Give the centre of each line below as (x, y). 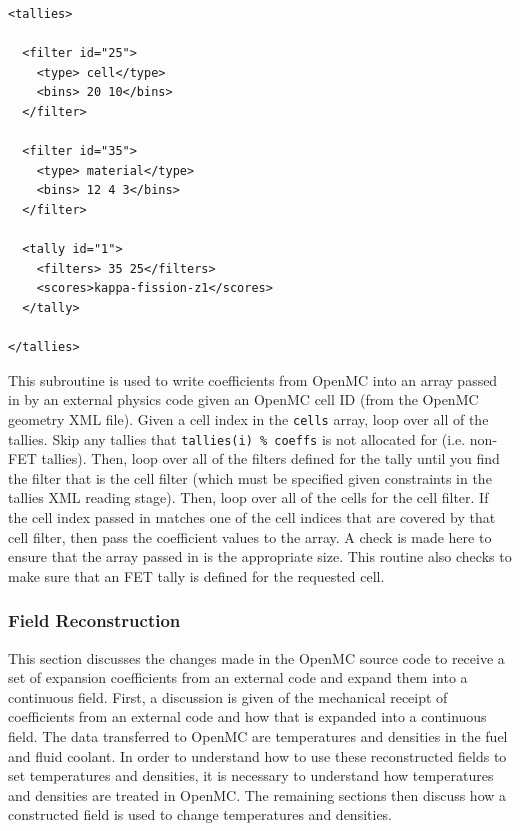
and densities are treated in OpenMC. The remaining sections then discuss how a (257, 794)
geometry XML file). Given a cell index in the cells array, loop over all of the (248, 418)
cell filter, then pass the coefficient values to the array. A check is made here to (250, 536)
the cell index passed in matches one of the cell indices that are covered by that (252, 516)
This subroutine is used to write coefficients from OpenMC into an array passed (253, 379)
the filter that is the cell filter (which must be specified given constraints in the (250, 477)
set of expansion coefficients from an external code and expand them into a (238, 677)
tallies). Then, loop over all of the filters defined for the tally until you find (270, 458)
